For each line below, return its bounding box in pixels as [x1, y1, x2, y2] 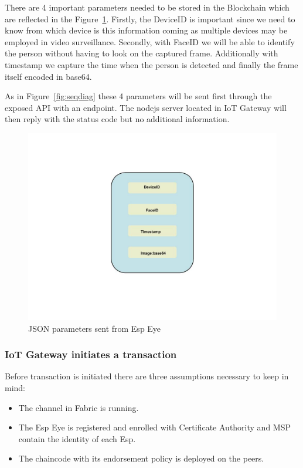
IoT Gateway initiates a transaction [5, 347, 177, 362]
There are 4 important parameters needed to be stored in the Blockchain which [5, 1, 290, 13]
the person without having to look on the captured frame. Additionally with [5, 47, 278, 59]
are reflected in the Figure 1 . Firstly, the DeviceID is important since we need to [5, 12, 295, 25]
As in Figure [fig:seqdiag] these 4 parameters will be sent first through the [5, 90, 272, 102]
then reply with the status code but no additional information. [5, 113, 230, 125]
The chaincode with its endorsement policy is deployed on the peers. [18, 452, 264, 464]
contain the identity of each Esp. [18, 432, 136, 445]
